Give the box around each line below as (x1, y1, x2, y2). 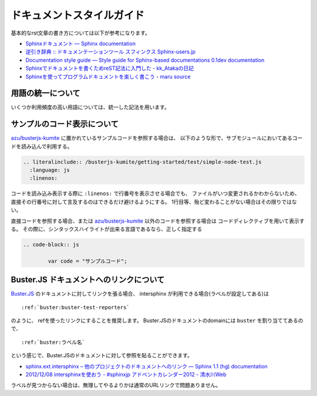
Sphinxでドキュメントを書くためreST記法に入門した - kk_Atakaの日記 (25, 65, 194, 72)
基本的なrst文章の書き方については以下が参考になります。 (11, 29, 151, 36)
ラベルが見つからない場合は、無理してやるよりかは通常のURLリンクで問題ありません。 (11, 382, 221, 389)
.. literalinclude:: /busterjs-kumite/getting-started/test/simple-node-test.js (23, 159, 262, 165)
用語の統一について (11, 88, 80, 98)
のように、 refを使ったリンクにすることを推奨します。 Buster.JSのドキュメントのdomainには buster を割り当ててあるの (11, 317, 303, 324)
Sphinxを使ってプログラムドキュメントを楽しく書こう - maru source (25, 73, 191, 80)
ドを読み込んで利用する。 (11, 143, 73, 150)
